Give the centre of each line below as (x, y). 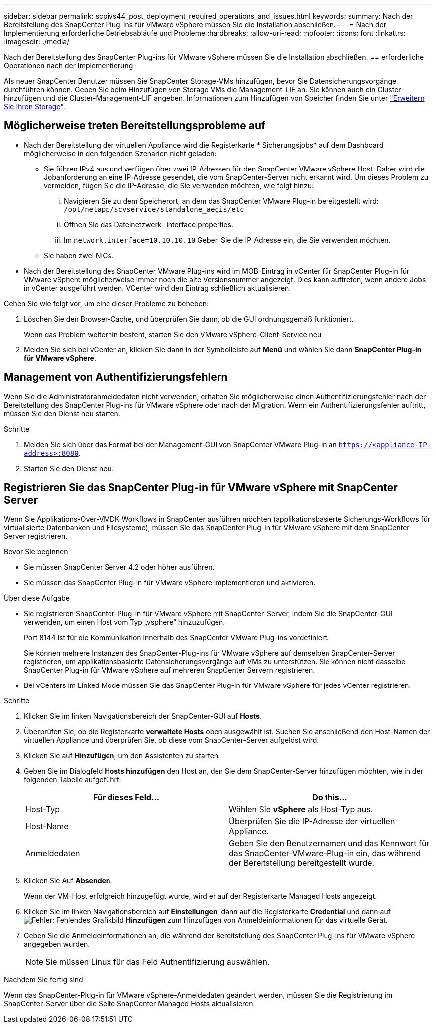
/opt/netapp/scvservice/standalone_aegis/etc (154, 209)
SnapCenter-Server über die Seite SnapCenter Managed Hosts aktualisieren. (130, 1003)
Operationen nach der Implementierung (69, 66)
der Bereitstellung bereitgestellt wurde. (302, 863)
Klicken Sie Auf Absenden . (68, 880)
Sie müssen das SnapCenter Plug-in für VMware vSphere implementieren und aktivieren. (170, 582)
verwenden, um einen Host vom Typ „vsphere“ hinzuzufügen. (125, 622)
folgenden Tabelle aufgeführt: (73, 779)
